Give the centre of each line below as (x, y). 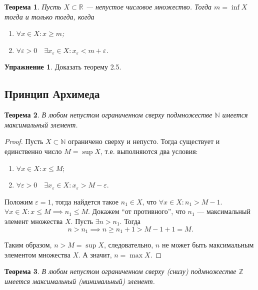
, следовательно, (128, 244)
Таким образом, (28, 244)
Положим (19, 201)
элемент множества (34, 221)
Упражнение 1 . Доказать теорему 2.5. (63, 67)
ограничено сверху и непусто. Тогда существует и (144, 141)
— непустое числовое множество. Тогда (148, 6)
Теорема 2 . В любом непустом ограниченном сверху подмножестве (108, 115)
